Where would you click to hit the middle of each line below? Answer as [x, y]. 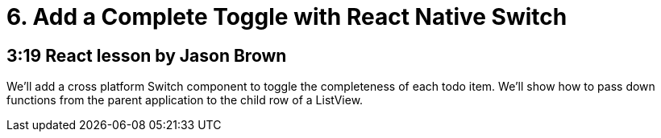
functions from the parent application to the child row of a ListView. [185, 100]
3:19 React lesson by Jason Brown [147, 55]
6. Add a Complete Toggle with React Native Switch [287, 17]
